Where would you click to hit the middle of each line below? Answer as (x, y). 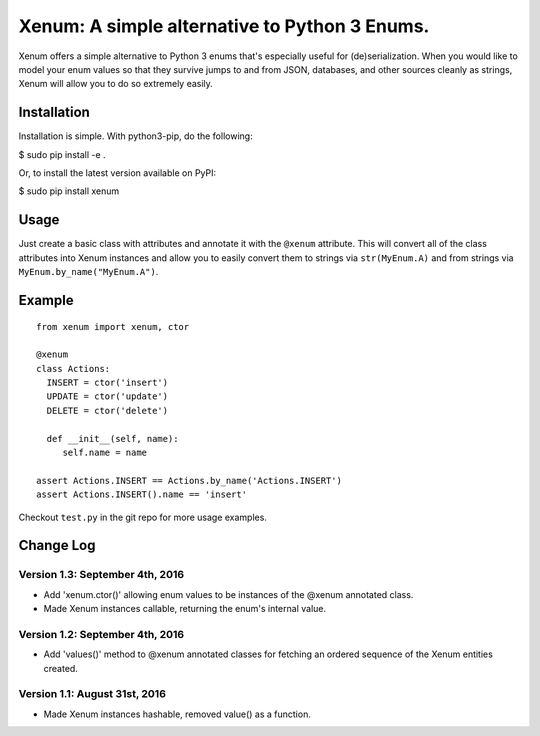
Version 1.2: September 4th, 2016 (101, 634)
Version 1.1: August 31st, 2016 (92, 694)
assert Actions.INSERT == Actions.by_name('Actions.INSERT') (189, 480)
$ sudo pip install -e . (62, 154)
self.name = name (105, 453)
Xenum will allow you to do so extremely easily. (116, 84)
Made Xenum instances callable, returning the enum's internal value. (185, 609)
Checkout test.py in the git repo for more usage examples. (142, 517)
